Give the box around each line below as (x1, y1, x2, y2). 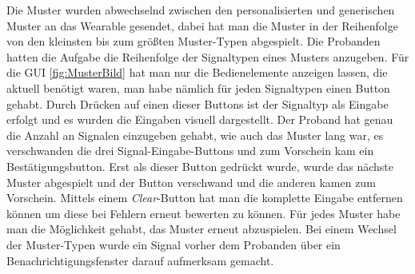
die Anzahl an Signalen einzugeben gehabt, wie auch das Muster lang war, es (6, 126, 384, 143)
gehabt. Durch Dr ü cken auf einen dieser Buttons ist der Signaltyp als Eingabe (6, 95, 389, 112)
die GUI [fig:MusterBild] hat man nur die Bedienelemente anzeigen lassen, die (6, 64, 388, 81)
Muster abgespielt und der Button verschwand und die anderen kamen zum (6, 173, 376, 190)
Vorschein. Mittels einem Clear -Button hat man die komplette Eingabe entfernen (6, 189, 403, 206)
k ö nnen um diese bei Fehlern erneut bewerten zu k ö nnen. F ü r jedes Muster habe (6, 205, 401, 221)
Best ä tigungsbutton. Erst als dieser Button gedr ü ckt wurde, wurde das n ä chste (6, 157, 393, 174)
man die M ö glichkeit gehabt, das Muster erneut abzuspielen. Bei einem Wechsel (6, 220, 397, 237)
